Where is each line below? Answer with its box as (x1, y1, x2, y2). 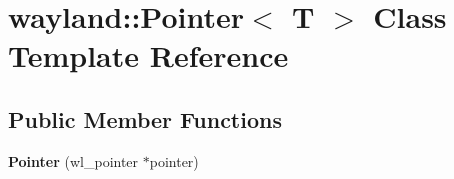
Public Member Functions (8, 103, 282, 134)
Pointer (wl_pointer (8, 150, 139, 171)
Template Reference (8, 35, 289, 76)
